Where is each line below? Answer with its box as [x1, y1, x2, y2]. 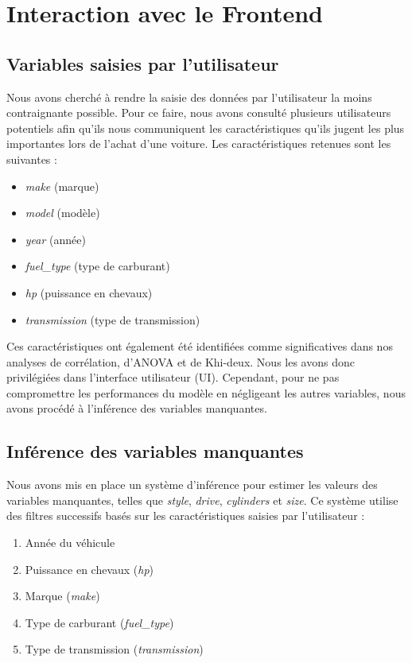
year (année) [25, 231, 86, 247]
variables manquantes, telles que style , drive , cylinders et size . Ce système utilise [6, 491, 398, 508]
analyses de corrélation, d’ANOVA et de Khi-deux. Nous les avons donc [6, 353, 355, 370]
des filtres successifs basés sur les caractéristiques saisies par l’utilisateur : [6, 507, 365, 524]
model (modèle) [25, 204, 100, 221]
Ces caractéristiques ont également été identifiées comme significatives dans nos [6, 338, 393, 355]
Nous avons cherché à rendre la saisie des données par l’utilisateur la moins [6, 88, 372, 105]
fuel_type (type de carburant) [25, 258, 170, 274]
